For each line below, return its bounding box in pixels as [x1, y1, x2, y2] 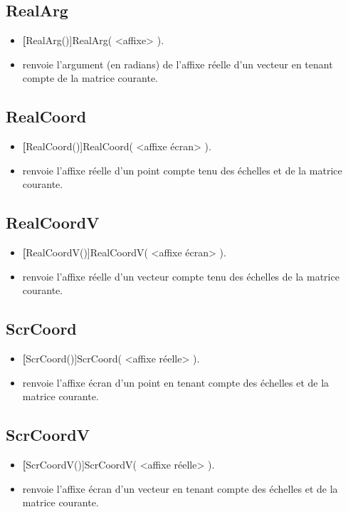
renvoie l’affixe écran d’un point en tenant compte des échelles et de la [22, 375, 329, 390]
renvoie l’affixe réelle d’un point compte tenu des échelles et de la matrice [22, 162, 342, 177]
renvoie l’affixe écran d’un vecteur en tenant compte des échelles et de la [22, 481, 338, 496]
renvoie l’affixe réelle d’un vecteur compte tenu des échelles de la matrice [22, 268, 339, 283]
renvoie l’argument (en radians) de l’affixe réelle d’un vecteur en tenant [22, 56, 333, 71]
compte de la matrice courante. [22, 70, 159, 85]
